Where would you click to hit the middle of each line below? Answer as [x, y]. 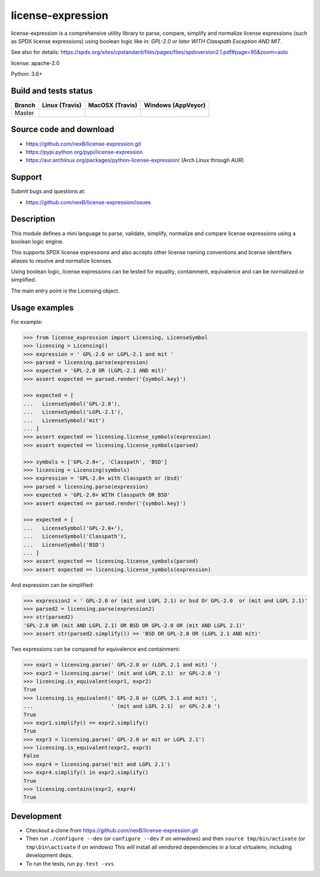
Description [33, 219]
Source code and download [63, 129]
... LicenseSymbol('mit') [64, 420]
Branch [25, 105]
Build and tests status [52, 91]
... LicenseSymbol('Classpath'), [75, 537]
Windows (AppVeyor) [175, 105]
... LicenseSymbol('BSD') [64, 544]
